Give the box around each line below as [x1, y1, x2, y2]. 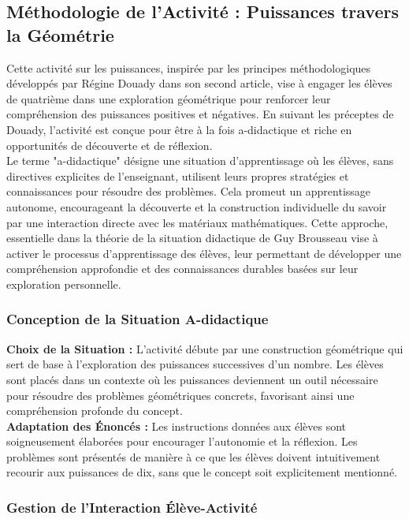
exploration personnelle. [6, 275, 121, 292]
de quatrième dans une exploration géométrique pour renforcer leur [6, 90, 331, 106]
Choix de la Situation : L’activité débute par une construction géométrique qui [6, 340, 403, 357]
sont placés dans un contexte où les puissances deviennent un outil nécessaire [6, 371, 378, 387]
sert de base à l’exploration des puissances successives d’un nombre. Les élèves [6, 356, 384, 372]
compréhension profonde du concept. [6, 402, 183, 419]
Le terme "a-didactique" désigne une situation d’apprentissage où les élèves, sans [6, 152, 394, 169]
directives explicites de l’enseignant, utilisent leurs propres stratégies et [6, 167, 349, 184]
